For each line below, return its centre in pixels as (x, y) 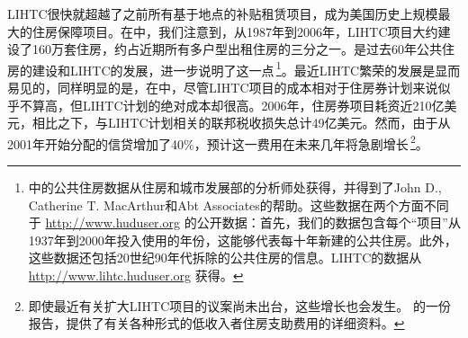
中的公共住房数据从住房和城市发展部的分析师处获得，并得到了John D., (235, 187)
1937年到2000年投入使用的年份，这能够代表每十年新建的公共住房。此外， (243, 240)
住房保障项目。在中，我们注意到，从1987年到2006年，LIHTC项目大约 (235, 31)
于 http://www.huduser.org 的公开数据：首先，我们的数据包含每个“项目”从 (244, 222)
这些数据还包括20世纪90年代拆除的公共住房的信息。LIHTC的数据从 (225, 258)
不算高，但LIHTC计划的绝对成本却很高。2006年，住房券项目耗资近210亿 (232, 105)
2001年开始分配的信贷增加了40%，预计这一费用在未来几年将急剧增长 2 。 (218, 142)
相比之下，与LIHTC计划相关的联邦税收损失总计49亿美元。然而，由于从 (241, 123)
